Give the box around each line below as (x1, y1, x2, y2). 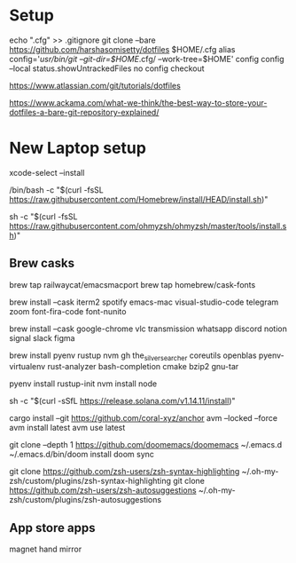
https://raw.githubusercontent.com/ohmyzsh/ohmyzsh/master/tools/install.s (9, 220, 287, 231)
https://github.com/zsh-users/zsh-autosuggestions (9, 485, 197, 496)
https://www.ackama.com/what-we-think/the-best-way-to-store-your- (9, 97, 268, 107)
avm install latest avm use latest (9, 423, 126, 433)
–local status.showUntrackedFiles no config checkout (9, 63, 206, 74)
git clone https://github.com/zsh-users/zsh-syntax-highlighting (9, 466, 240, 477)
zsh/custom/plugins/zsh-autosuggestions (9, 495, 162, 505)
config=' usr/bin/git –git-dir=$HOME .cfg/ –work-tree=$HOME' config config (9, 53, 285, 64)
